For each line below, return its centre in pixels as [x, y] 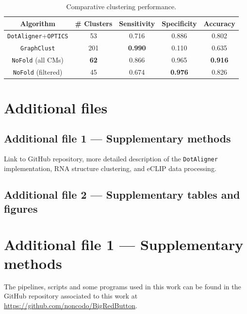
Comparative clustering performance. [121, 6]
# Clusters [94, 23]
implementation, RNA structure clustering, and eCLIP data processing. [110, 168]
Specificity [179, 23]
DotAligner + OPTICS [38, 36]
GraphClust [38, 49]
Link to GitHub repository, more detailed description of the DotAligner [111, 158]
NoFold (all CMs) [38, 60]
